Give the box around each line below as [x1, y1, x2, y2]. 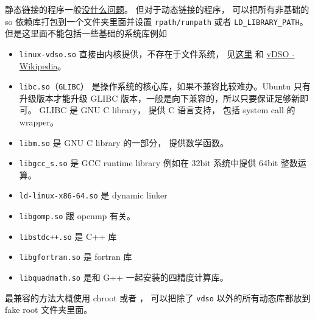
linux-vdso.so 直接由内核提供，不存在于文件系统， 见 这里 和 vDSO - [19, 47, 295, 60]
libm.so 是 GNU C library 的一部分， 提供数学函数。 [19, 136, 228, 149]
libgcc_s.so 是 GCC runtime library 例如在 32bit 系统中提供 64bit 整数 [19, 156, 298, 169]
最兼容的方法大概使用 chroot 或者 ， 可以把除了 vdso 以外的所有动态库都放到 [5, 291, 311, 304]
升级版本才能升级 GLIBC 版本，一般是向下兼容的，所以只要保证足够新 [19, 91, 300, 104]
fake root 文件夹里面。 [5, 303, 93, 316]
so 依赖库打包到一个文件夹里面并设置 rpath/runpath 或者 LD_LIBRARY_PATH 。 [5, 15, 308, 27]
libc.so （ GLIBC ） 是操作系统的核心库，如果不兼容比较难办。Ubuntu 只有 [19, 80, 311, 93]
